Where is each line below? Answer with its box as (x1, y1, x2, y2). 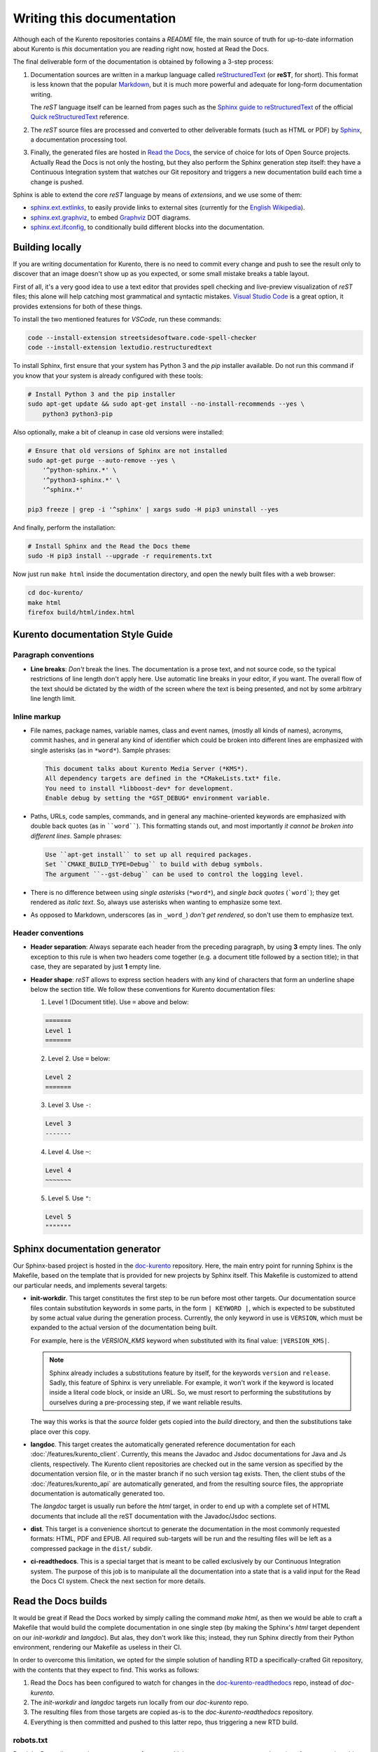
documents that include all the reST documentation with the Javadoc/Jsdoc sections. (30, 1512, 276, 1520)
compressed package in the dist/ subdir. (30, 1544, 153, 1552)
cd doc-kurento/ (27, 589, 84, 597)
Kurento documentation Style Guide (13, 629, 174, 641)
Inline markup (13, 711, 61, 721)
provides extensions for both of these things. (13, 302, 143, 310)
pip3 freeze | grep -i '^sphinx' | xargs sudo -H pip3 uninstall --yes (27, 505, 279, 513)
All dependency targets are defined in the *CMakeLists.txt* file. (45, 774, 282, 783)
